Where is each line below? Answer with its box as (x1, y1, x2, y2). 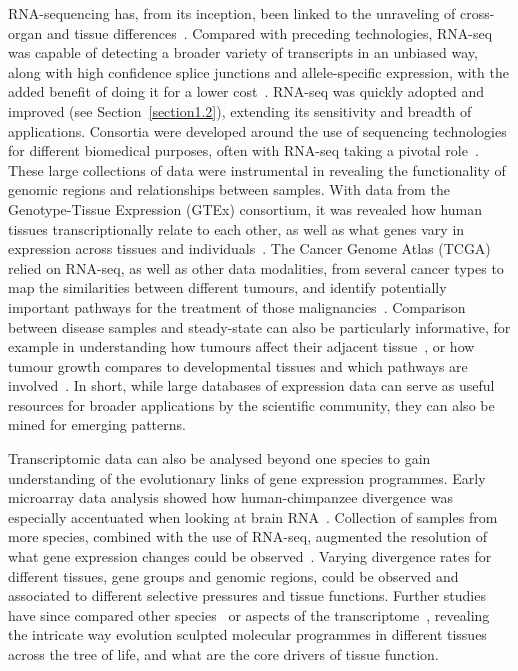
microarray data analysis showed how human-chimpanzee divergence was (8, 487, 453, 508)
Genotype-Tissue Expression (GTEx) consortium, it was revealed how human (8, 198, 483, 219)
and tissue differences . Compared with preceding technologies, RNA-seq (46, 22, 493, 43)
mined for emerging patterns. (8, 414, 186, 435)
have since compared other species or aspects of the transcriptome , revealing (8, 604, 490, 625)
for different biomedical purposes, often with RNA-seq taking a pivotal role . (8, 140, 479, 161)
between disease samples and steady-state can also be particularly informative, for (8, 316, 511, 337)
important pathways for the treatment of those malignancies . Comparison (8, 296, 466, 317)
